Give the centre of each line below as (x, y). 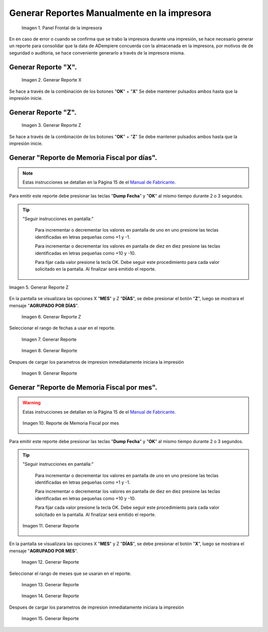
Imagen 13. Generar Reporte (50, 584)
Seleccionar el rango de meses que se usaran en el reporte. (70, 573)
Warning (32, 403)
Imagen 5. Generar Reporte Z (39, 287)
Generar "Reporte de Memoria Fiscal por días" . (83, 158)
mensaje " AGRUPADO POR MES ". (43, 551)
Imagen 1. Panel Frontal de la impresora (62, 28)
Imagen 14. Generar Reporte (50, 596)
